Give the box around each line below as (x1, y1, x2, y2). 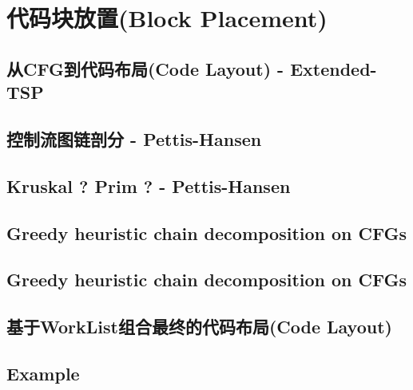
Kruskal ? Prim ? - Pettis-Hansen (6, 173, 291, 198)
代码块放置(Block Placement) (6, 2, 328, 34)
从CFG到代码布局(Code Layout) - (6, 56, 284, 81)
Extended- (290, 56, 377, 81)
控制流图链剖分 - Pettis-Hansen (6, 126, 262, 151)
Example (6, 360, 80, 385)
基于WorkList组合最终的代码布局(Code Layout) (6, 314, 392, 339)
